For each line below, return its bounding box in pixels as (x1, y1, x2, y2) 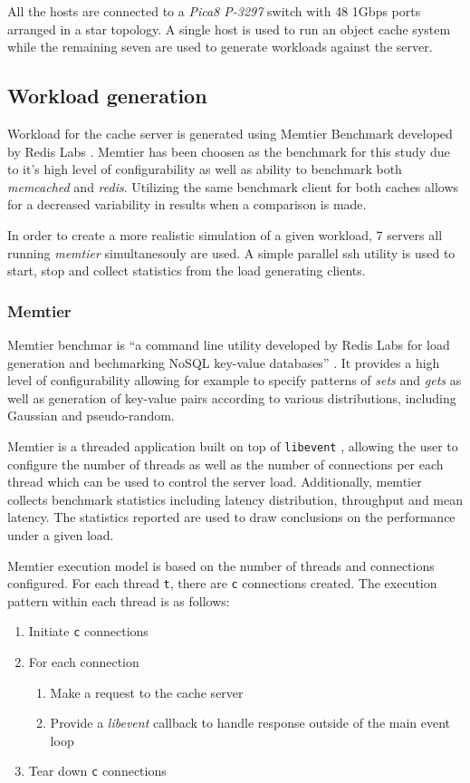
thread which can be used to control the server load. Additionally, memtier (7, 472, 422, 491)
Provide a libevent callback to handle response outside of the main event (50, 713, 451, 732)
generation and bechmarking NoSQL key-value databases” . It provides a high (7, 353, 440, 372)
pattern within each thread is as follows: (7, 591, 230, 610)
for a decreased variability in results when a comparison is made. (7, 195, 367, 214)
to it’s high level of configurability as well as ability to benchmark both (7, 159, 402, 179)
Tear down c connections (28, 761, 167, 780)
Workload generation (7, 82, 207, 110)
